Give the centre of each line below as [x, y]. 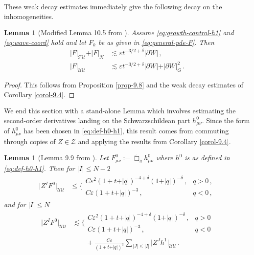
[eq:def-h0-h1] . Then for [39, 168]
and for [15, 204]
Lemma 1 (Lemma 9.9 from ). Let [57, 158]
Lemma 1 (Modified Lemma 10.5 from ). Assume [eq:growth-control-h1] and [119, 32]
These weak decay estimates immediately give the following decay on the [113, 6]
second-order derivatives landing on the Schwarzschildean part [97, 120]
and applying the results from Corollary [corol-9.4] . [154, 141]
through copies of [30, 141]
